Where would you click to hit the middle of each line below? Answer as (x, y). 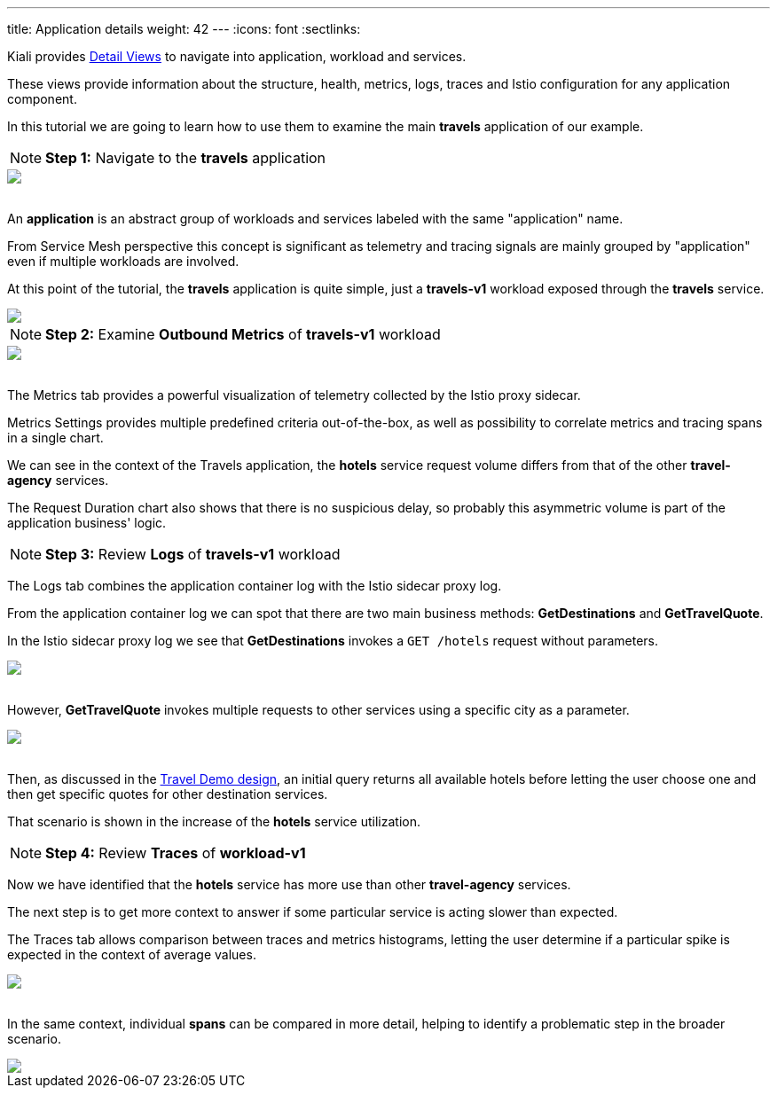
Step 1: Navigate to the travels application (186, 158)
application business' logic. (87, 523)
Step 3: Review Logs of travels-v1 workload (193, 554)
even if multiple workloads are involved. (123, 261)
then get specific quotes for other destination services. (168, 794)
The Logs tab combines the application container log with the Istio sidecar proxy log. (255, 586)
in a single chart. (55, 438)
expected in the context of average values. (132, 954)
